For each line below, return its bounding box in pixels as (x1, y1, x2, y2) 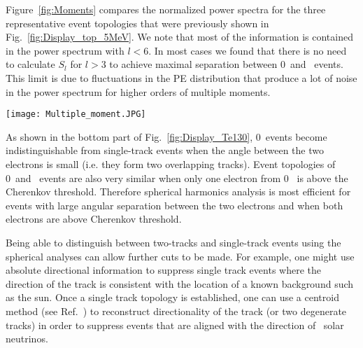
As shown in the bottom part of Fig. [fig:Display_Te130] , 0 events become (6, 129, 327, 144)
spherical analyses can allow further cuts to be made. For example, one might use (6, 249, 355, 263)
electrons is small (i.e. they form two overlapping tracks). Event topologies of (6, 157, 336, 171)
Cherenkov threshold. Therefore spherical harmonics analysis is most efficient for (6, 184, 351, 199)
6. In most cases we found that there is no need (143, 43, 347, 57)
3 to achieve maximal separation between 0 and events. (101, 57, 343, 71)
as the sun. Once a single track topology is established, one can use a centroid (6, 290, 339, 305)
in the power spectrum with (6, 43, 124, 57)
